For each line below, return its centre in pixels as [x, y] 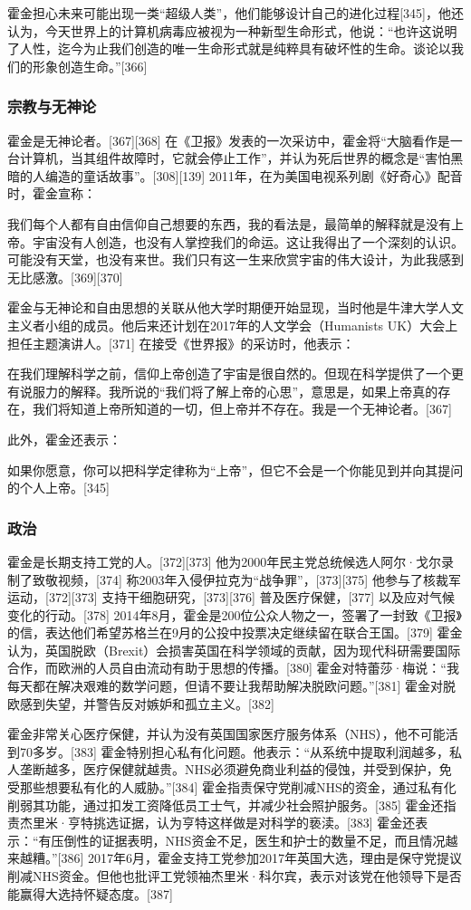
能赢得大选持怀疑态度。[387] [90, 893]
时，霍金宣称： [52, 193]
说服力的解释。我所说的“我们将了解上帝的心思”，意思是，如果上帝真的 [229, 391]
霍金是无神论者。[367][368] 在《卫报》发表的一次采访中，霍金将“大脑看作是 [229, 140]
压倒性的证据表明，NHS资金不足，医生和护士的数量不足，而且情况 [248, 840]
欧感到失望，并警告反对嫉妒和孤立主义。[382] [141, 703]
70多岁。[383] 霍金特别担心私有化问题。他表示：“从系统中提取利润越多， [235, 751]
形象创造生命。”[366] [90, 66]
